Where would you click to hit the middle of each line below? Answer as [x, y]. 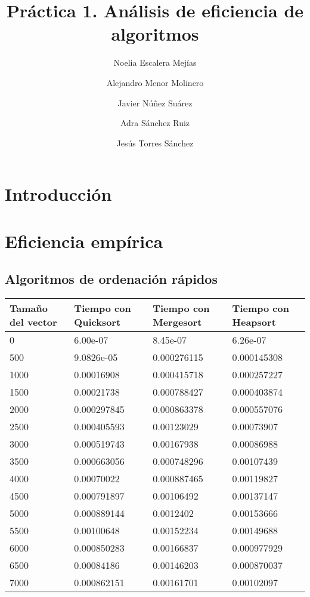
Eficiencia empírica [84, 241]
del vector [33, 322]
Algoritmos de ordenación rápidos [111, 279]
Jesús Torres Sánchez [155, 143]
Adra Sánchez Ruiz [155, 123]
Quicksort [97, 322]
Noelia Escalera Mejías [155, 62]
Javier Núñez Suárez [155, 102]
